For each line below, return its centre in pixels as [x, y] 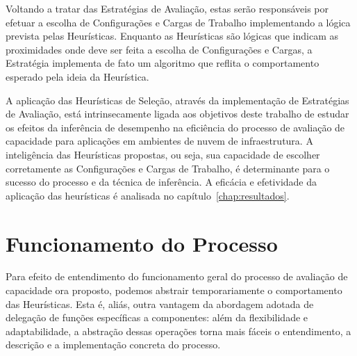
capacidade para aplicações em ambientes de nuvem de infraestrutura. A [159, 141]
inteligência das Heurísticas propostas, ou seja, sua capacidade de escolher [163, 154]
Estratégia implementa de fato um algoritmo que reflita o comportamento [163, 63]
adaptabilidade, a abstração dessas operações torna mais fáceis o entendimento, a [178, 331]
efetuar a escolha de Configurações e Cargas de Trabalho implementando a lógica [178, 22]
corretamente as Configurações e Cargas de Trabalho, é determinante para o [168, 168]
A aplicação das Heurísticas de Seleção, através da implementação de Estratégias [177, 100]
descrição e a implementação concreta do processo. [113, 345]
